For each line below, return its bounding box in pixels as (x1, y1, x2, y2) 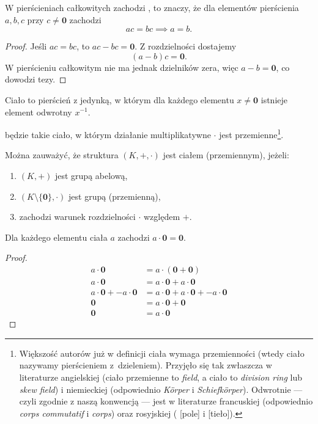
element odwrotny (5, 105, 72, 118)
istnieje (261, 93, 287, 106)
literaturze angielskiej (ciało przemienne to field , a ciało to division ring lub (19, 370, 302, 383)
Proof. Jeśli (5, 40, 47, 53)
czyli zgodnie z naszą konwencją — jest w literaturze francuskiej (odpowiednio (19, 395, 313, 408)
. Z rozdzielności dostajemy (135, 40, 237, 53)
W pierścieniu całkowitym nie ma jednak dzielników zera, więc (5, 60, 239, 73)
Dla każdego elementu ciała (5, 230, 108, 243)
